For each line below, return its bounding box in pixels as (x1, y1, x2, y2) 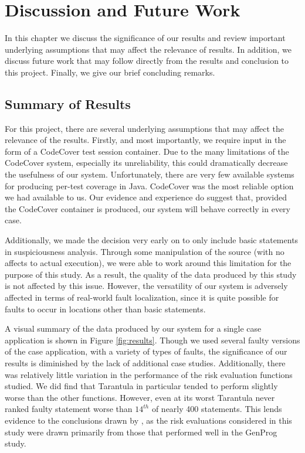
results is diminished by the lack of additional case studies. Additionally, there (5, 356, 286, 369)
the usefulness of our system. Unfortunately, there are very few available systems (5, 168, 294, 180)
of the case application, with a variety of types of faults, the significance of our (5, 345, 287, 357)
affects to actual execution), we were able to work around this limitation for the (5, 257, 292, 269)
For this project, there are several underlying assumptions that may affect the (5, 122, 284, 134)
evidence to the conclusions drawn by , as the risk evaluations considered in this (5, 414, 292, 426)
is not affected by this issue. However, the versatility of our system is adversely (5, 280, 288, 292)
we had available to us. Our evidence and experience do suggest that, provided (5, 191, 287, 203)
